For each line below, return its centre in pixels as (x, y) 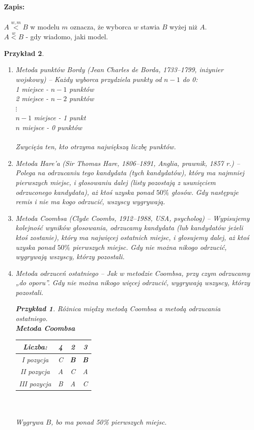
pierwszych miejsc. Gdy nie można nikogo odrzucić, (150, 247)
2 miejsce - (32, 98)
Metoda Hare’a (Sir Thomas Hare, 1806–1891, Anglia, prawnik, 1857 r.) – (128, 163)
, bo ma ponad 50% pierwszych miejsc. (109, 421)
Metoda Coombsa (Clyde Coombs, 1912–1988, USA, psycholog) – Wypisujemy (132, 218)
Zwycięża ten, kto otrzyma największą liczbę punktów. (96, 147)
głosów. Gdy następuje (205, 192)
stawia (150, 27)
